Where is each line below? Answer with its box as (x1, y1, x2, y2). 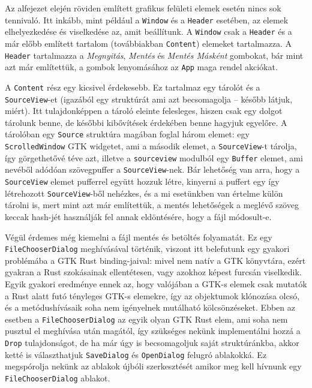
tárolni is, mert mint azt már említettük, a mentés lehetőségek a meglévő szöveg (5, 198, 299, 211)
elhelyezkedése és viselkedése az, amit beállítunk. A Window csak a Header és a (5, 25, 292, 38)
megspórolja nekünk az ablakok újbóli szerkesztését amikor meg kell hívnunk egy (5, 360, 302, 372)
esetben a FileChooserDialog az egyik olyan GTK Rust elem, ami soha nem (5, 312, 288, 325)
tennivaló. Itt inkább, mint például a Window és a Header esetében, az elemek (5, 13, 289, 26)
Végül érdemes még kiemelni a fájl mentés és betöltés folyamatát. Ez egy (5, 230, 272, 243)
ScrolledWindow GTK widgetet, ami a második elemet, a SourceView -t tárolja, (5, 140, 297, 152)
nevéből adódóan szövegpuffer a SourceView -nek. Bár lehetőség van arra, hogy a (5, 163, 300, 176)
